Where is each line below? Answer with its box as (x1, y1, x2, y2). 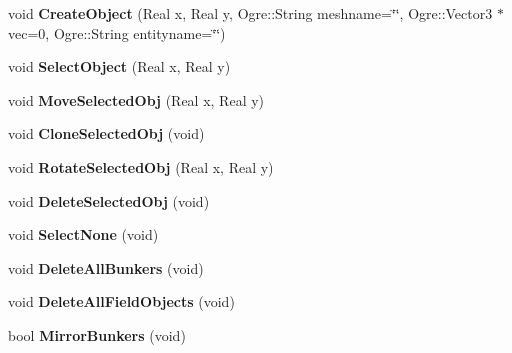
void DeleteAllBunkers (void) (8, 257, 204, 278)
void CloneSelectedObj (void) (8, 123, 205, 144)
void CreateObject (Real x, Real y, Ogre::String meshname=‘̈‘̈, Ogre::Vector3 (8, 3, 493, 23)
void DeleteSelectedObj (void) (8, 190, 210, 211)
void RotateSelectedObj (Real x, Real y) (8, 156, 274, 177)
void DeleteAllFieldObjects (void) (8, 291, 235, 312)
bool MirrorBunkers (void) (8, 324, 186, 345)
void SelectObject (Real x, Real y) (8, 56, 231, 77)
